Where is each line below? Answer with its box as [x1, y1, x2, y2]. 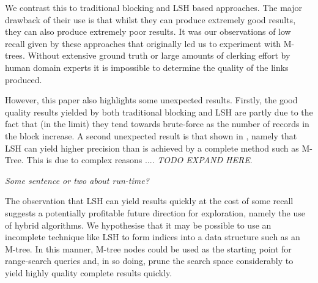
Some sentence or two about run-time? [5, 174, 149, 186]
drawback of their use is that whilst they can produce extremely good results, [5, 13, 296, 26]
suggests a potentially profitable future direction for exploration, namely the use [5, 206, 305, 219]
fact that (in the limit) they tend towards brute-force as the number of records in [5, 117, 309, 130]
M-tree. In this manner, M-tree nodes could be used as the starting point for [5, 242, 292, 255]
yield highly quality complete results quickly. [5, 266, 172, 279]
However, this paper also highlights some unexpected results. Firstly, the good [5, 94, 298, 106]
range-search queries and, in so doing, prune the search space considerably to [5, 254, 294, 267]
